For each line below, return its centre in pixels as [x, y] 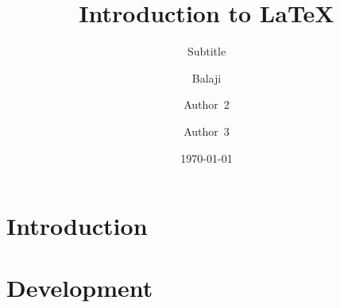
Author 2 [207, 104]
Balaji [207, 77]
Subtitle [207, 51]
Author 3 [207, 131]
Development [80, 288]
